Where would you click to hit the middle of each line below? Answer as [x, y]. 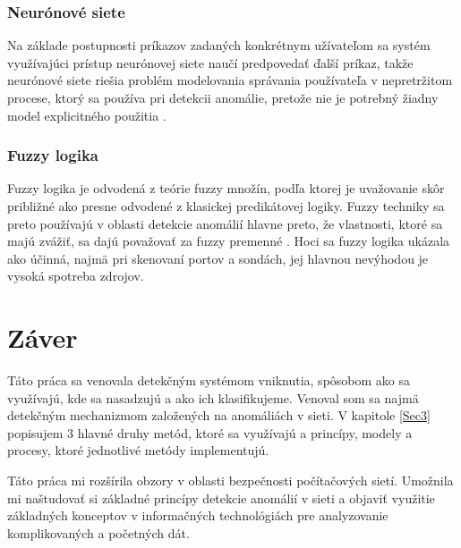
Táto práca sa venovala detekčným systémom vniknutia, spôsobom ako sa [209, 380]
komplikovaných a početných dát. [98, 532]
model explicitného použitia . [87, 115]
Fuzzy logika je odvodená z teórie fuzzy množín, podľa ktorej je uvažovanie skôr [226, 188]
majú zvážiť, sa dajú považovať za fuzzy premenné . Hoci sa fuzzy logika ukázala [229, 241]
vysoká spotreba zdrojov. [76, 276]
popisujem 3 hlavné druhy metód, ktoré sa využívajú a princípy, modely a [210, 432]
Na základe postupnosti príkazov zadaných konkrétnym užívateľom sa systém [219, 45]
